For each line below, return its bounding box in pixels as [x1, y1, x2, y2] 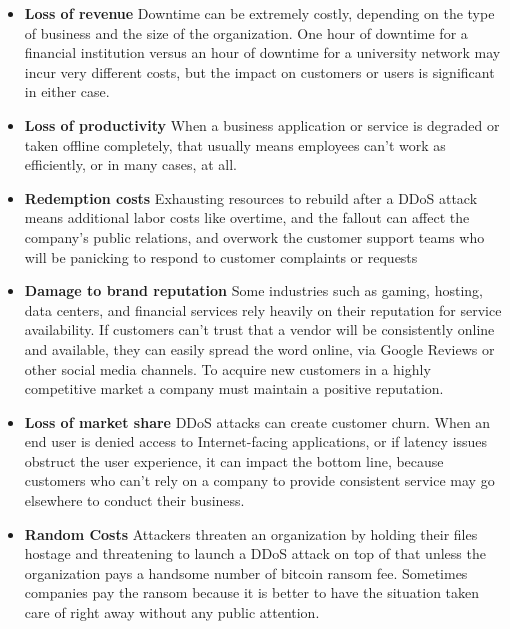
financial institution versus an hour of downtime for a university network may [24, 42, 501, 63]
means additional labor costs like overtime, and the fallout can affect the [24, 207, 470, 228]
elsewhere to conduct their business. [24, 490, 245, 511]
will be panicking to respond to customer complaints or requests [24, 246, 418, 267]
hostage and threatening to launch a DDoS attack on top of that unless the [24, 543, 486, 564]
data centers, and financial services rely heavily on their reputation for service [24, 299, 502, 320]
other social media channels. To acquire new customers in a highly [24, 358, 431, 379]
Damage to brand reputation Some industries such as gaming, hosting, [24, 280, 483, 301]
